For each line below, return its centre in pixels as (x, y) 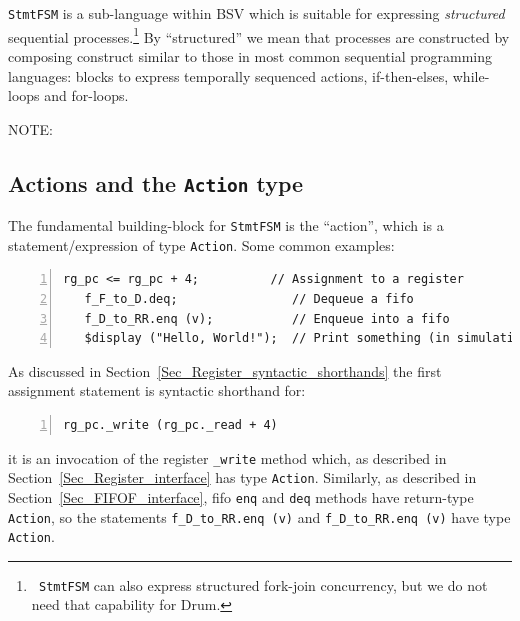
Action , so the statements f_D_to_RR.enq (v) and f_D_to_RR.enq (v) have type (259, 516)
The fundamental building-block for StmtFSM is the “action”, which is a (226, 225)
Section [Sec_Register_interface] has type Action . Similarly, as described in (242, 477)
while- (471, 75)
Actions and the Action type (156, 182)
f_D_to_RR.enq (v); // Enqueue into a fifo (267, 318)
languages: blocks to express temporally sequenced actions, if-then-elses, (228, 75)
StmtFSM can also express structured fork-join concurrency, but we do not (263, 584)
